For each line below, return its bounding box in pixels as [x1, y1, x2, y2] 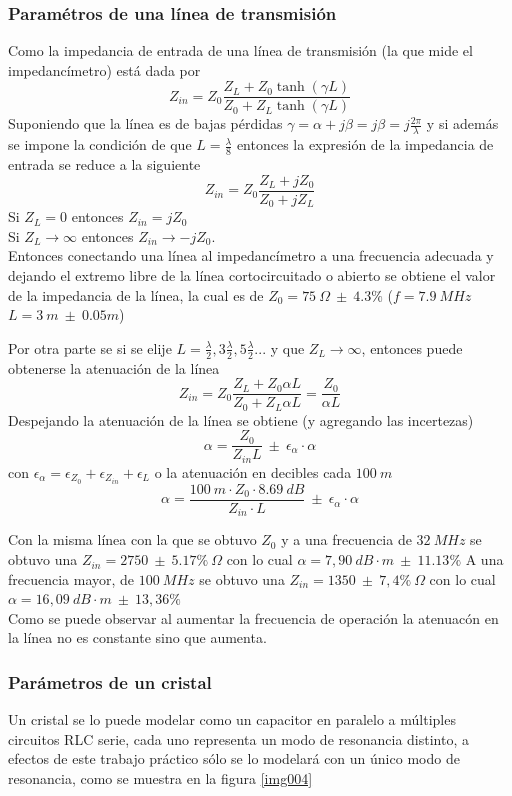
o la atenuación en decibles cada [154, 461, 352, 482]
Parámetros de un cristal [8, 669, 212, 694]
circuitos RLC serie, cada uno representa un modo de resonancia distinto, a [8, 728, 470, 749]
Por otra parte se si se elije [8, 337, 172, 358]
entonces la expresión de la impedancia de [236, 134, 494, 155]
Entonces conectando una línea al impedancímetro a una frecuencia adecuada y [8, 245, 494, 266]
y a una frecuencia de [281, 529, 412, 550]
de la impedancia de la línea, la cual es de [8, 284, 264, 305]
